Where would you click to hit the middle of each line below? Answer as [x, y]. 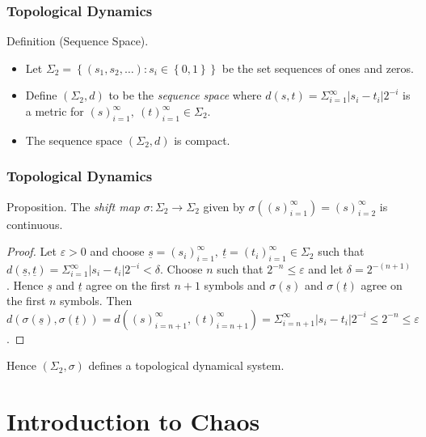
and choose [117, 251]
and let [326, 269]
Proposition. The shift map [73, 206]
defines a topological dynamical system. [186, 365]
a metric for [55, 111]
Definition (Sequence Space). [78, 41]
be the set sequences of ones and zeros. [318, 68]
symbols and [235, 284]
